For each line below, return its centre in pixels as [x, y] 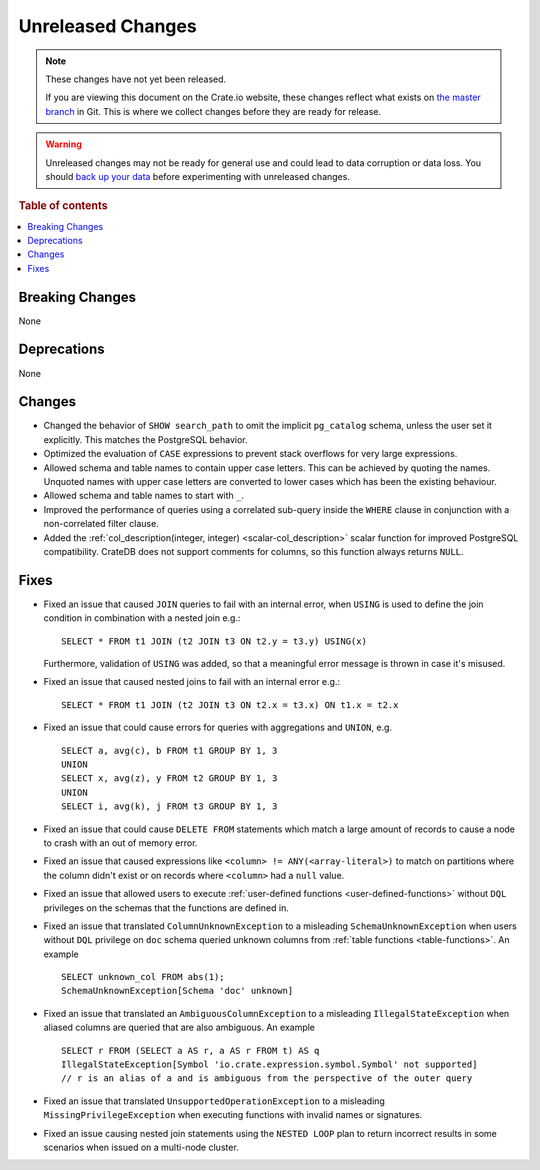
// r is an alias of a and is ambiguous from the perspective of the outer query [267, 1078]
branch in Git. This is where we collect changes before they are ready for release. [213, 111]
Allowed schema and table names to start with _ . [144, 496]
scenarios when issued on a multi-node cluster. [141, 1147]
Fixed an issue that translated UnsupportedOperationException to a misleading [214, 1101]
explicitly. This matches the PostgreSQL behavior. [145, 439]
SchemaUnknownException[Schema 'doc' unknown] [177, 991]
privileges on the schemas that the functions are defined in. [166, 907]
